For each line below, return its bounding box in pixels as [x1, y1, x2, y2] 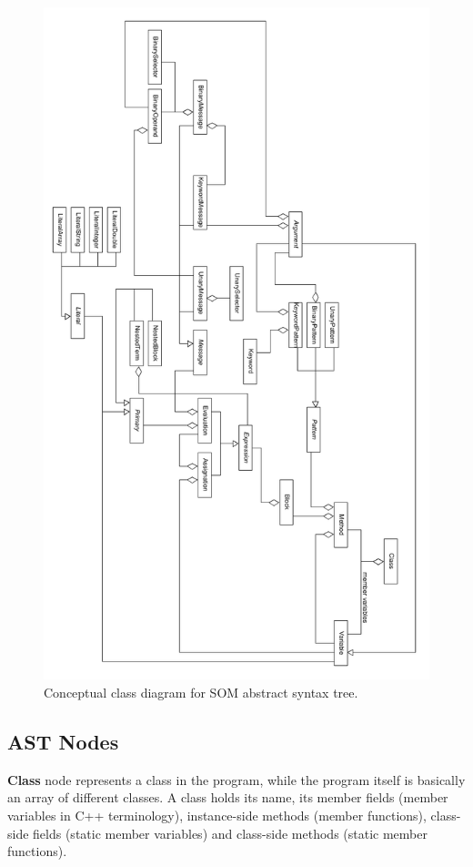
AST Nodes [7, 727, 119, 755]
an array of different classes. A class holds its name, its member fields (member [7, 788, 448, 807]
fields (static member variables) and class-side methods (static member [33, 823, 428, 842]
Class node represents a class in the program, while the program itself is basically [7, 770, 466, 789]
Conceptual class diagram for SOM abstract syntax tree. [44, 682, 358, 701]
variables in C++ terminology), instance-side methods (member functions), [7, 805, 427, 824]
